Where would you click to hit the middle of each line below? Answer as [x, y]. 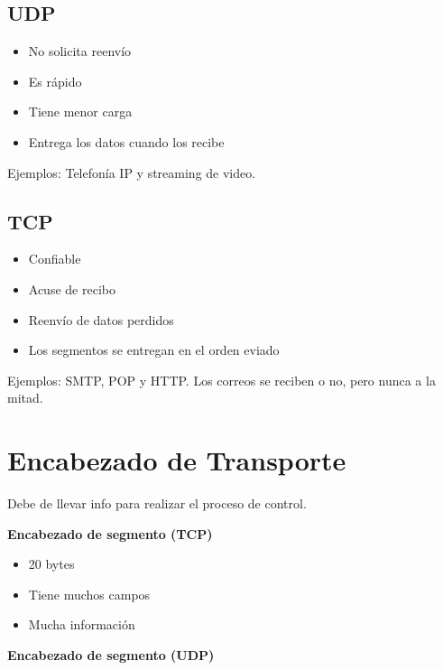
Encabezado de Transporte [177, 460]
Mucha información [82, 624]
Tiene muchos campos [89, 594]
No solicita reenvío [80, 51]
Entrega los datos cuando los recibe [126, 141]
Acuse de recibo [72, 288]
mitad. [25, 398]
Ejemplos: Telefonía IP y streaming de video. [132, 172]
